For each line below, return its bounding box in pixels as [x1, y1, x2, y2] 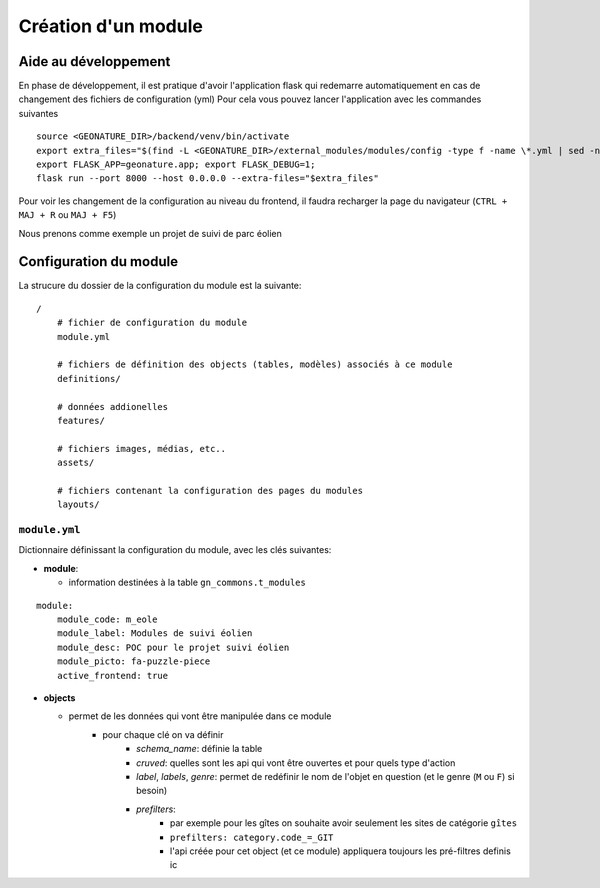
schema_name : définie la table [136, 743, 263, 755]
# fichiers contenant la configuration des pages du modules [56, 485, 364, 496]
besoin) [136, 785, 168, 797]
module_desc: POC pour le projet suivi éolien [56, 641, 290, 653]
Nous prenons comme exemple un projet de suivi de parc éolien [18, 227, 282, 239]
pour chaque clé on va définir [102, 728, 224, 740]
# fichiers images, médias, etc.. [56, 443, 227, 454]
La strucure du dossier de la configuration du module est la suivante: [18, 280, 302, 292]
